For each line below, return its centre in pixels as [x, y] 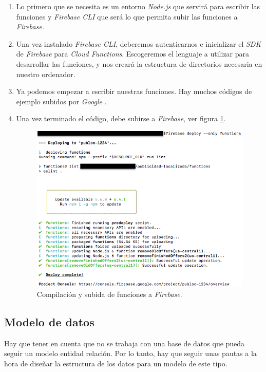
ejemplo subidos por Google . [61, 101]
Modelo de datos [49, 321]
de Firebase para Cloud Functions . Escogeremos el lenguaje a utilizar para [133, 54]
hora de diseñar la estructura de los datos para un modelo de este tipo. [116, 363]
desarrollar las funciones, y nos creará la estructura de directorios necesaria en [139, 63]
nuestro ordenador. [46, 74]
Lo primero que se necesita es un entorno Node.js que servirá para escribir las [138, 6]
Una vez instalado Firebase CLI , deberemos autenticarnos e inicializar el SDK [139, 43]
